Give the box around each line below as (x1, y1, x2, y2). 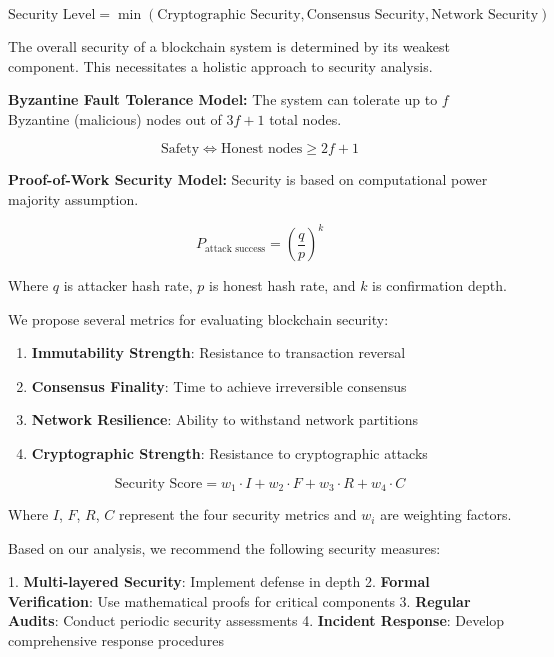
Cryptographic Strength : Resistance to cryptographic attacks (31, 443, 428, 464)
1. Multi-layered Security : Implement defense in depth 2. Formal (8, 571, 430, 592)
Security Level (8, 8, 96, 22)
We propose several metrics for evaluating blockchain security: (8, 308, 389, 329)
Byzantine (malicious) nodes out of (8, 108, 222, 129)
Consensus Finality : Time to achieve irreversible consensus (31, 375, 407, 396)
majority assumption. (8, 188, 139, 209)
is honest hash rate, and (208, 275, 356, 296)
